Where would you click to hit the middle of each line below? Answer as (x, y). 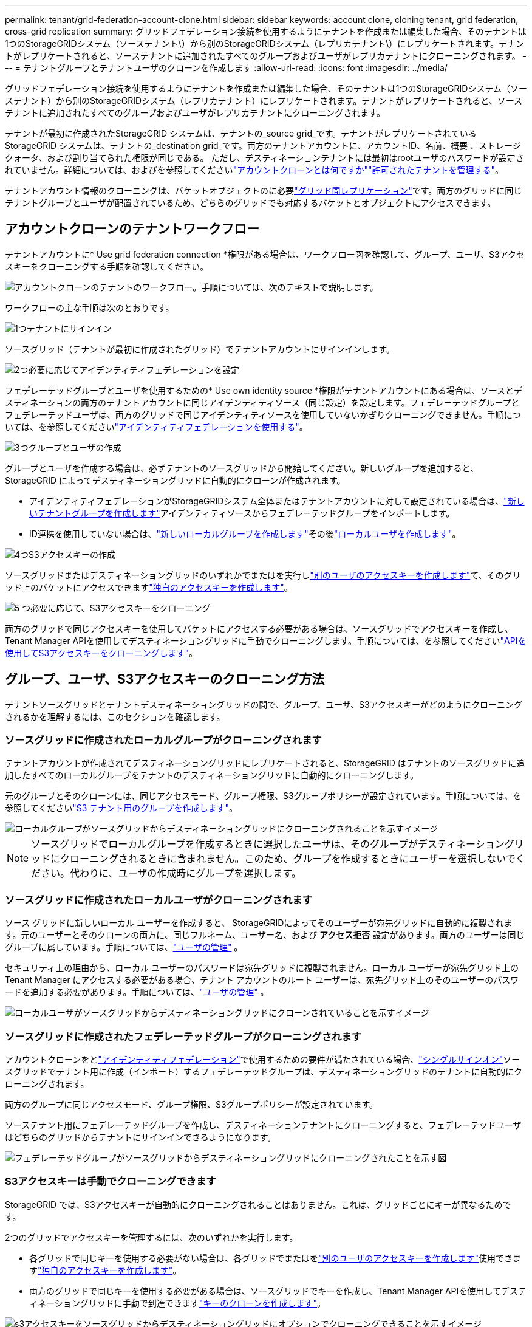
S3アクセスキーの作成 (72, 554)
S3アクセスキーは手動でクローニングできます (111, 1181)
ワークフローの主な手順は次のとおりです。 (90, 307)
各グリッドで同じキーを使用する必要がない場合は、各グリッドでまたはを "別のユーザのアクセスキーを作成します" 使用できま (275, 1258)
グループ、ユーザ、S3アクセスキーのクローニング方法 (165, 679)
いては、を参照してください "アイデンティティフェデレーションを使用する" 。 (156, 427)
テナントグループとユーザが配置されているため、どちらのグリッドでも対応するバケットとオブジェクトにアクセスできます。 (251, 203)
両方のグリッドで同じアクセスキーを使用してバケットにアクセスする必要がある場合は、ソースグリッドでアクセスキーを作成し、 (259, 628)
